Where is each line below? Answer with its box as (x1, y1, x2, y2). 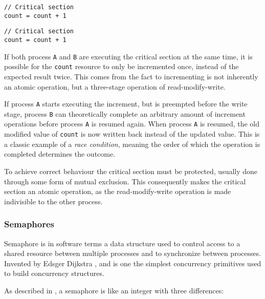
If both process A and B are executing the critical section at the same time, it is (4, 51, 253, 61)
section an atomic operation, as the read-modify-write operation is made (4, 186, 231, 197)
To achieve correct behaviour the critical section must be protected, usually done (4, 165, 258, 176)
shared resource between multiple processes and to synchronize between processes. (4, 248, 261, 259)
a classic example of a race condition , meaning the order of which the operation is (4, 138, 260, 149)
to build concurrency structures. (4, 268, 104, 279)
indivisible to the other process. (4, 196, 103, 206)
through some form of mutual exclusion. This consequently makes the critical (4, 176, 246, 186)
